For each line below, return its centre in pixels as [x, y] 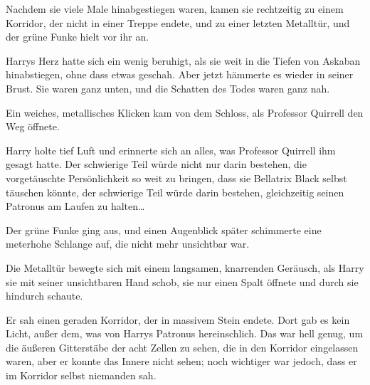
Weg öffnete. [33, 126]
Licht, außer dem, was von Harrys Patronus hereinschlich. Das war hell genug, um [185, 333]
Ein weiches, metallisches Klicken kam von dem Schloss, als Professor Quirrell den [185, 112]
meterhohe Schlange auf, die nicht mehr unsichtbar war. [128, 244]
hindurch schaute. [44, 296]
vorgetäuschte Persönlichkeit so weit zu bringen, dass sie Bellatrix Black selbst [176, 178]
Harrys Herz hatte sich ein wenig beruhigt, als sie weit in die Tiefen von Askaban [183, 60]
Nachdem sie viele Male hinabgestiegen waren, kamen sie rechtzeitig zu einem [175, 9]
